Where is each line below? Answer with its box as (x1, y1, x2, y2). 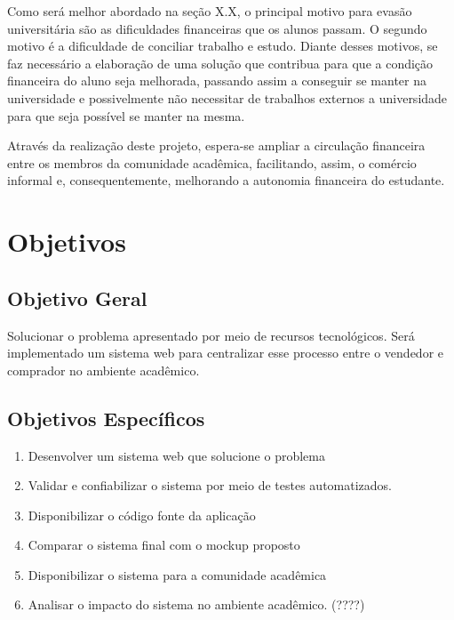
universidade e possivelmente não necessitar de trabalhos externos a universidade (7, 88, 448, 107)
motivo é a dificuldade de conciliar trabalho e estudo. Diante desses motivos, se (7, 36, 438, 55)
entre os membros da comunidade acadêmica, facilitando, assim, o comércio (7, 153, 417, 172)
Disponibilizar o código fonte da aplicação (28, 505, 256, 524)
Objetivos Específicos (7, 404, 205, 431)
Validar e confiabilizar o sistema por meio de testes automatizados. (28, 476, 392, 495)
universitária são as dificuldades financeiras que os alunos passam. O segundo (7, 19, 427, 37)
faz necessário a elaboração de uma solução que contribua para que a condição (7, 53, 434, 72)
